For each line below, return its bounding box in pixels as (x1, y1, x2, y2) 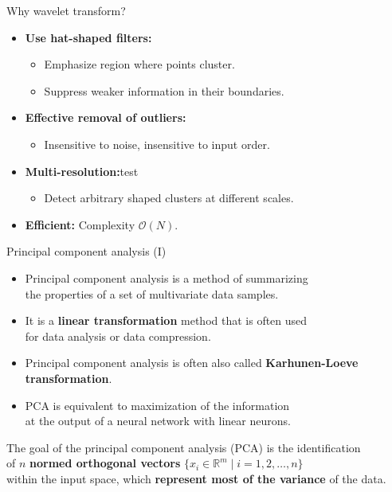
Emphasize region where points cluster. (44, 56, 235, 72)
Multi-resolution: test (25, 162, 139, 179)
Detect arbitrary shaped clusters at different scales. (44, 189, 294, 206)
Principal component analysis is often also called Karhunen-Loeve (25, 354, 359, 371)
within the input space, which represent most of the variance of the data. (6, 470, 386, 486)
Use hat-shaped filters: (25, 29, 152, 45)
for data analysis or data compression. (25, 327, 211, 344)
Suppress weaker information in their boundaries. (44, 82, 284, 99)
